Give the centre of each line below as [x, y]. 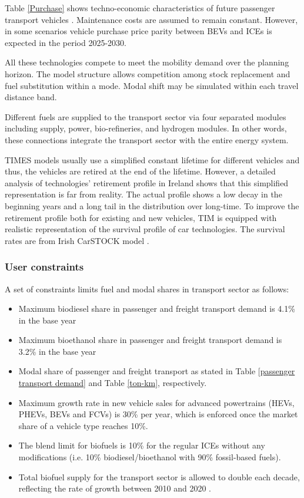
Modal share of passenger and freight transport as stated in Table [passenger [157, 371]
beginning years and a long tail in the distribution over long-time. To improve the [152, 205]
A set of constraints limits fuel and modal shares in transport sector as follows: [147, 288]
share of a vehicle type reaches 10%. [83, 425]
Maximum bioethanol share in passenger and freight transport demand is [150, 340]
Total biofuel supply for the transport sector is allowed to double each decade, [159, 476]
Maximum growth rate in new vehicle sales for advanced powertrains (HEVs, [156, 402]
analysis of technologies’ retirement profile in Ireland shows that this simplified [147, 182]
